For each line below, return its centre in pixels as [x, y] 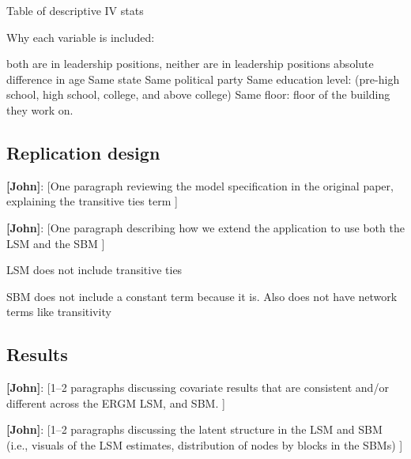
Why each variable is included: [81, 37]
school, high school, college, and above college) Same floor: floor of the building [198, 94]
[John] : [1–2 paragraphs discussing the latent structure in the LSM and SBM [194, 429]
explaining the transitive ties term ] [92, 201]
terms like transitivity [59, 312]
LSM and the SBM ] [56, 243]
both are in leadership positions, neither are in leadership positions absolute [190, 64]
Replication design [83, 152]
